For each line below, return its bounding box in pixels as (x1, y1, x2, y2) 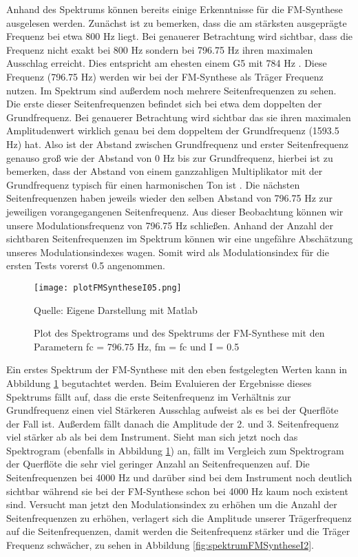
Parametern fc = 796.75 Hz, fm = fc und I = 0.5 (34, 339, 240, 353)
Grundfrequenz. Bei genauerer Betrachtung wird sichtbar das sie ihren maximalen (6, 109, 351, 124)
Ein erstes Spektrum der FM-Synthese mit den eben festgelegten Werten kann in (6, 362, 348, 377)
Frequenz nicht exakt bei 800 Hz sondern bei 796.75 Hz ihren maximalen (6, 42, 313, 56)
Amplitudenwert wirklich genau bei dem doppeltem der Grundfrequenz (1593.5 (6, 123, 339, 138)
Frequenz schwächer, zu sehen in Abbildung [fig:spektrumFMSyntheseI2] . (6, 538, 314, 552)
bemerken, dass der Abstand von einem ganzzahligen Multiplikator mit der (6, 164, 323, 178)
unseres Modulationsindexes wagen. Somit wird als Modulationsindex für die (6, 244, 329, 259)
